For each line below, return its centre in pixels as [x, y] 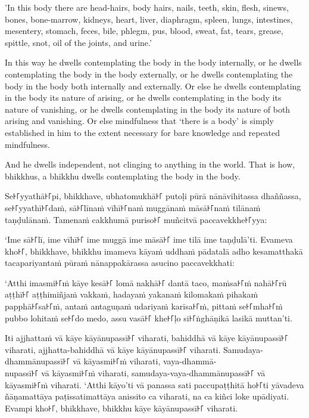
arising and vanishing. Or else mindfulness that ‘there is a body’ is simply [139, 121]
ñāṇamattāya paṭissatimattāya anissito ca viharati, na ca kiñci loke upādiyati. [147, 396]
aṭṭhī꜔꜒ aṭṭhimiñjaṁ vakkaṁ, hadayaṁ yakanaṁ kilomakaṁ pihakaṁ [132, 294]
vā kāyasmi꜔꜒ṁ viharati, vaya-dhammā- [145, 361]
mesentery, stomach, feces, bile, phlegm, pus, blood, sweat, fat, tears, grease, [144, 31]
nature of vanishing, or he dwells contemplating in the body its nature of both [148, 109]
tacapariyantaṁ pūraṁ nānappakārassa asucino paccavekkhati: [120, 263]
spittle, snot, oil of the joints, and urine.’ [78, 42]
